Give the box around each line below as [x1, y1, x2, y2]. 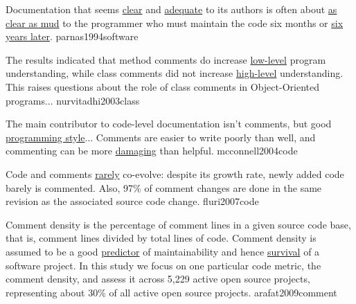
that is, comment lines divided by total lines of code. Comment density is [6, 231, 317, 245]
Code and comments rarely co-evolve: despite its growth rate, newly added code [6, 166, 344, 181]
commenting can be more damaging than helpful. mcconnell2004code [6, 143, 298, 158]
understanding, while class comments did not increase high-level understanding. [6, 66, 344, 80]
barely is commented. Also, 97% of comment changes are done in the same [6, 180, 322, 195]
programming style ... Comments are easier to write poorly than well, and [6, 129, 316, 144]
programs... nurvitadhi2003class [6, 93, 140, 107]
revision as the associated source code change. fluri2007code [6, 194, 259, 208]
